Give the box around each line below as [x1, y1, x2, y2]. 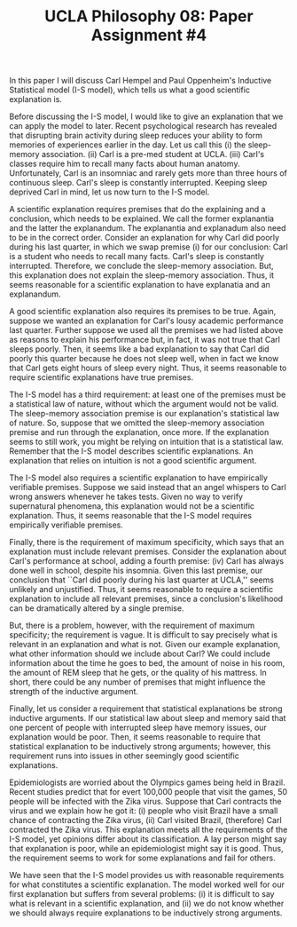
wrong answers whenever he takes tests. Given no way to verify [9, 491, 244, 503]
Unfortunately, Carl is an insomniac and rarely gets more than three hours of [9, 168, 288, 178]
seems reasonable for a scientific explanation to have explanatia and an [9, 280, 270, 290]
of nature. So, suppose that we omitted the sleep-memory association [9, 417, 265, 428]
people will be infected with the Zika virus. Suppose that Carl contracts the [9, 796, 282, 807]
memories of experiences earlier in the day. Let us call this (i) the [9, 139, 246, 150]
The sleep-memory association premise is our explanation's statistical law [9, 408, 280, 419]
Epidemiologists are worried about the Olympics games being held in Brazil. [9, 777, 285, 788]
